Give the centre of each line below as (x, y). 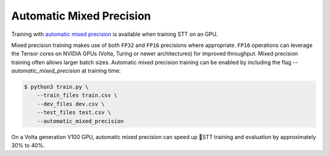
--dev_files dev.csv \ (71, 104)
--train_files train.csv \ (77, 95)
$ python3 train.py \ (56, 87)
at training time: (101, 71)
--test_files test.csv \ (74, 112)
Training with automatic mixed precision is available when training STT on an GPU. (115, 34)
